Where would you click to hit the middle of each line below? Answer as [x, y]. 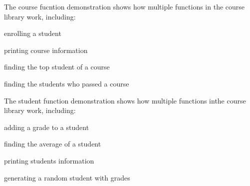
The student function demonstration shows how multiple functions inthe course [125, 100]
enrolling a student [33, 33]
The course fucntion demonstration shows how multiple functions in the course [125, 6]
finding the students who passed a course [67, 83]
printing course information [46, 50]
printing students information [49, 160]
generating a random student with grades [67, 177]
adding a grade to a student [47, 127]
